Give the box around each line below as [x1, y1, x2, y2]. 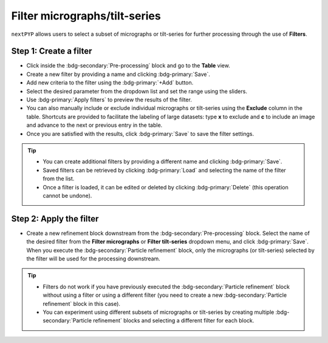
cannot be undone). [43, 192, 92, 199]
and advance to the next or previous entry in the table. [26, 121, 163, 129]
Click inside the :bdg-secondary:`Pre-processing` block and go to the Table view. [26, 62, 230, 69]
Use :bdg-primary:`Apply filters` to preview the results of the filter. [26, 96, 193, 103]
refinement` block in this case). [43, 300, 121, 307]
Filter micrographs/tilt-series [11, 9, 161, 22]
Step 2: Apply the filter [11, 213, 99, 224]
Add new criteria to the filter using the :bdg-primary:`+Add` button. [26, 79, 194, 86]
